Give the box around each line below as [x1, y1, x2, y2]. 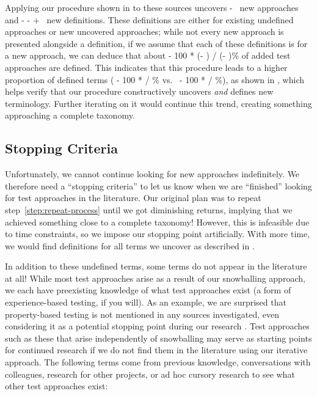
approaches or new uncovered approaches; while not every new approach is [5, 25, 284, 38]
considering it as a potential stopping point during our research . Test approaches [5, 320, 310, 332]
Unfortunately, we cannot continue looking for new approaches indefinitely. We [5, 167, 300, 180]
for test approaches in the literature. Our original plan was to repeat [5, 191, 261, 204]
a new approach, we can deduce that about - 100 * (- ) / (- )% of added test [5, 49, 291, 62]
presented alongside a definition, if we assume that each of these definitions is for [5, 37, 308, 50]
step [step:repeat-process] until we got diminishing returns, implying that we [5, 203, 293, 216]
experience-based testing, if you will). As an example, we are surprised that [5, 296, 286, 309]
